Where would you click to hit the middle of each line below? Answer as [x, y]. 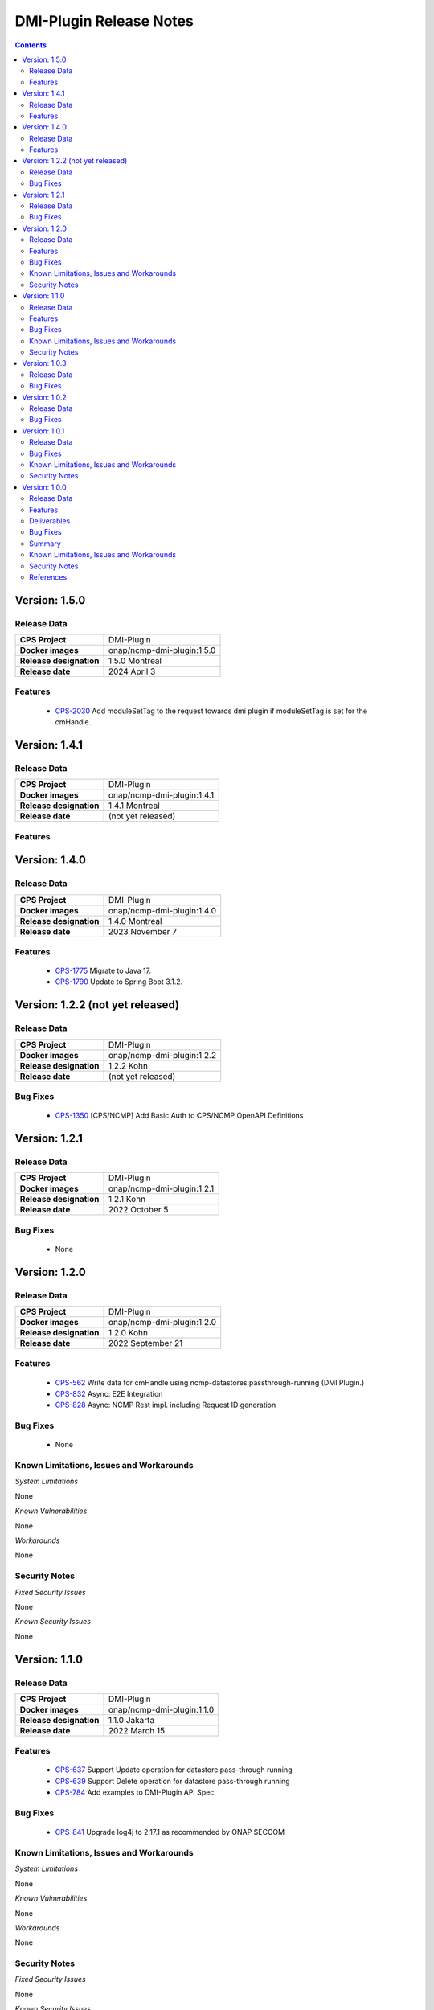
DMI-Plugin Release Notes [104, 21]
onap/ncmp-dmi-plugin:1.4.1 [161, 795]
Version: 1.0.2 [45, 397]
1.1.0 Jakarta [131, 1720]
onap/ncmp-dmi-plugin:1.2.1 [161, 1188]
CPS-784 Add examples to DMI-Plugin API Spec [135, 1792]
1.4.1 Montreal [134, 806]
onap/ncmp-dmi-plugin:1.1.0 [161, 1709]
